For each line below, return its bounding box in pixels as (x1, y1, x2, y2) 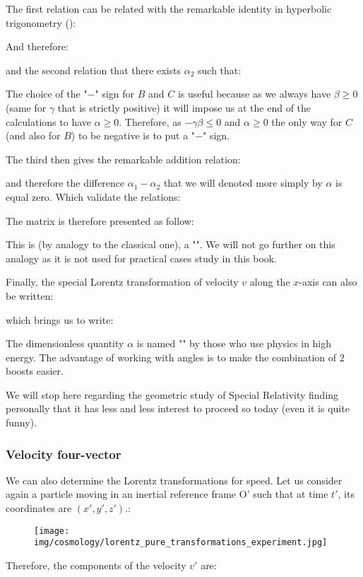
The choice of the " (6, 86, 88, 101)
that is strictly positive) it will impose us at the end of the (57, 100, 311, 115)
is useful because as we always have (177, 86, 331, 101)
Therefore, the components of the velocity (6, 557, 186, 572)
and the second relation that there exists (6, 62, 181, 77)
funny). (6, 415, 37, 430)
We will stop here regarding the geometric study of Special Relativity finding (6, 387, 339, 402)
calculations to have (6, 114, 92, 129)
